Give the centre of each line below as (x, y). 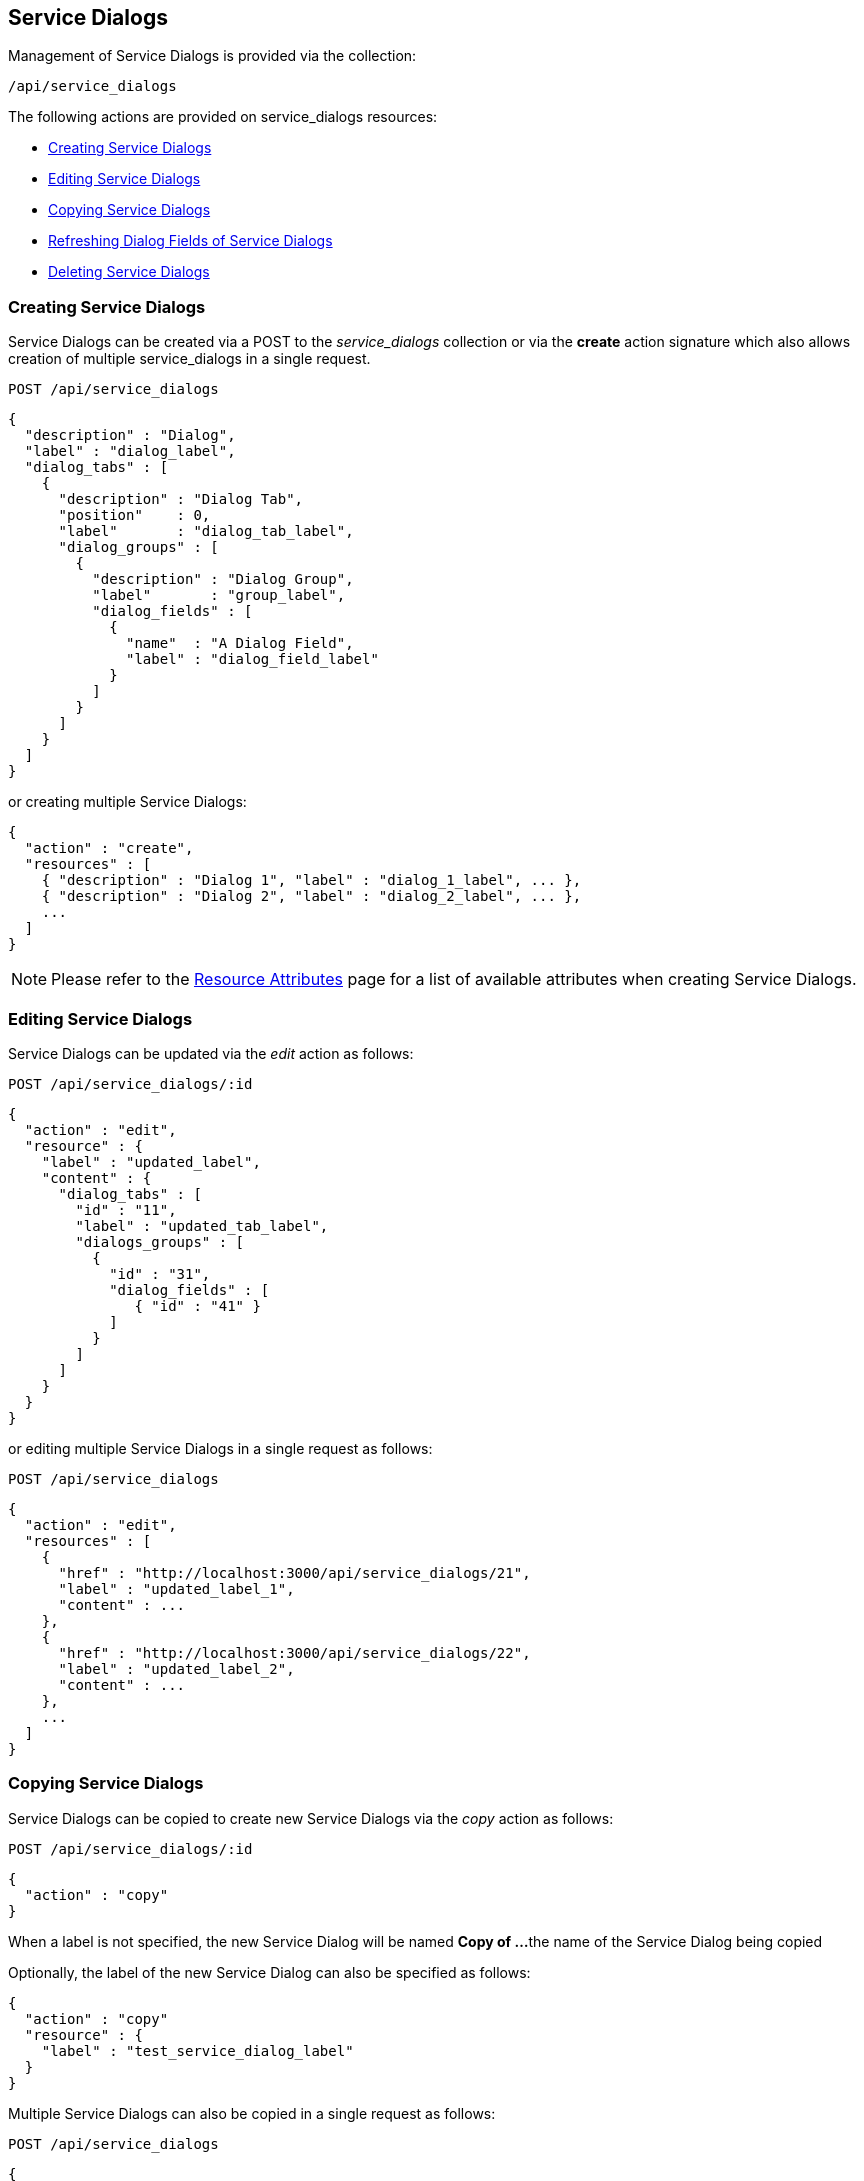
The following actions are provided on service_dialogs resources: (223, 117)
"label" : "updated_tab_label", (202, 1225)
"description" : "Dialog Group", (223, 579)
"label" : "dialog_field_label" (252, 659)
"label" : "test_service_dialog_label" (197, 2050)
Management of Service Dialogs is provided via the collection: (212, 56)
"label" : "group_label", (219, 595)
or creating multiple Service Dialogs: (127, 802)
